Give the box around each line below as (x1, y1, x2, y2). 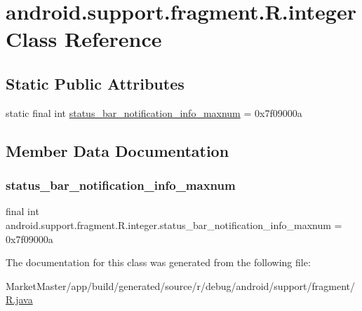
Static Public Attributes (6, 72, 185, 94)
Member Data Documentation (6, 139, 229, 161)
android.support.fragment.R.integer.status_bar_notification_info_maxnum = (6, 217, 342, 232)
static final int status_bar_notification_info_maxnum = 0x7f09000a (6, 105, 302, 120)
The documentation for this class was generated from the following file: (6, 255, 311, 270)
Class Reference (6, 25, 162, 53)
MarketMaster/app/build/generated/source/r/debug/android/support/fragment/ (6, 278, 356, 293)
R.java (6, 292, 33, 307)
